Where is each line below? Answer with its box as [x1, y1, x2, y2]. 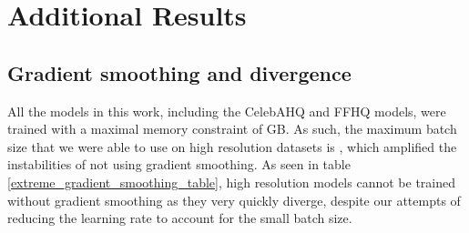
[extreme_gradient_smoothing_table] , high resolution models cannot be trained [7, 172, 455, 191]
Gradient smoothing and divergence [7, 58, 352, 86]
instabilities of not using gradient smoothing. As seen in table [7, 155, 351, 174]
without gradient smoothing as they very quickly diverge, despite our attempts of [7, 190, 461, 209]
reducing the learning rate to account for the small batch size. [7, 208, 352, 228]
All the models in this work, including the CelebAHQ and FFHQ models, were [7, 101, 446, 120]
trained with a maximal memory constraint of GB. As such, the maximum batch [7, 119, 457, 138]
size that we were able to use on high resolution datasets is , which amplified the [7, 137, 457, 156]
